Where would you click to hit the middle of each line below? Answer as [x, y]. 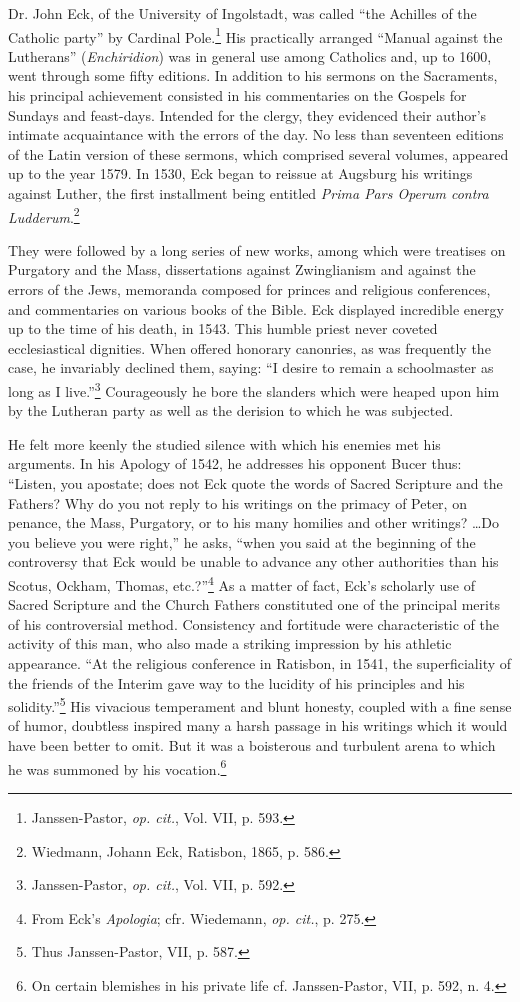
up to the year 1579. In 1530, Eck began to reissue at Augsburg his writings [240, 173]
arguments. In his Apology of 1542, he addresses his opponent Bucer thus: [235, 463]
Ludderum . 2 [44, 215]
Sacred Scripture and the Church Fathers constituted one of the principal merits [254, 604]
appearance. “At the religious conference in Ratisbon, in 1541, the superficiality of [260, 663]
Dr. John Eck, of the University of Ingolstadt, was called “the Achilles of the [242, 13]
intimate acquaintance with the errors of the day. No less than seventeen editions [256, 134]
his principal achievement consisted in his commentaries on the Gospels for [237, 95]
